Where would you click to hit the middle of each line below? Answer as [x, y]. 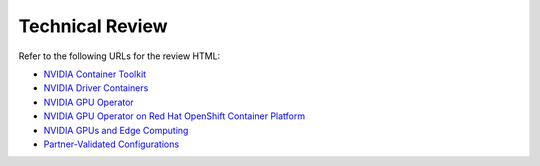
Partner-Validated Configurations [111, 144]
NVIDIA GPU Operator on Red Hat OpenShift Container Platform [174, 116]
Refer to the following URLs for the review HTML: [119, 56]
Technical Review [93, 26]
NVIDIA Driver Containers [96, 88]
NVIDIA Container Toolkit [95, 74]
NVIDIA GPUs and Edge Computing [116, 130]
